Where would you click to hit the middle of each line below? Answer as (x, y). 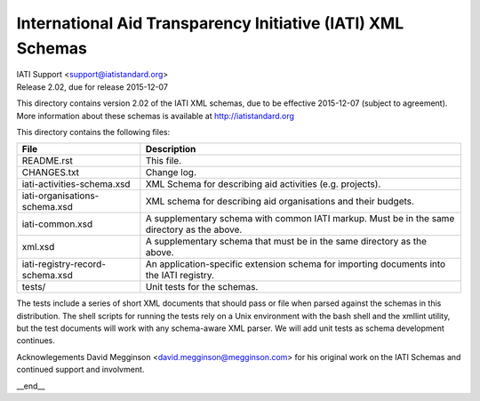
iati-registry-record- (64, 264)
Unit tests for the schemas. (202, 287)
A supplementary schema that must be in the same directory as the (286, 242)
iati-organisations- (60, 196)
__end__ (31, 386)
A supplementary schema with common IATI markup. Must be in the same (300, 219)
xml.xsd (38, 247)
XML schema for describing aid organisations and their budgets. (280, 202)
